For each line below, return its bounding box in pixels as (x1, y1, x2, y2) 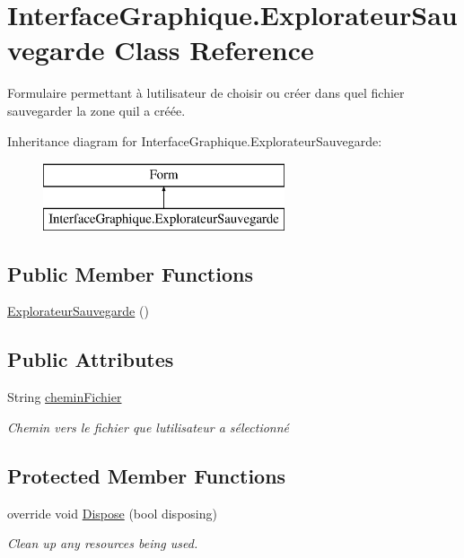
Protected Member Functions (7, 461, 286, 489)
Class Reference (114, 31, 314, 68)
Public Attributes (7, 345, 174, 373)
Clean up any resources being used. (7, 534, 198, 553)
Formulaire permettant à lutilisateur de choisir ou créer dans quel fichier (7, 83, 405, 102)
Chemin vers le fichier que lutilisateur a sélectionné (7, 417, 290, 436)
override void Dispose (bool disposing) (7, 503, 217, 522)
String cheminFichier (7, 388, 122, 406)
